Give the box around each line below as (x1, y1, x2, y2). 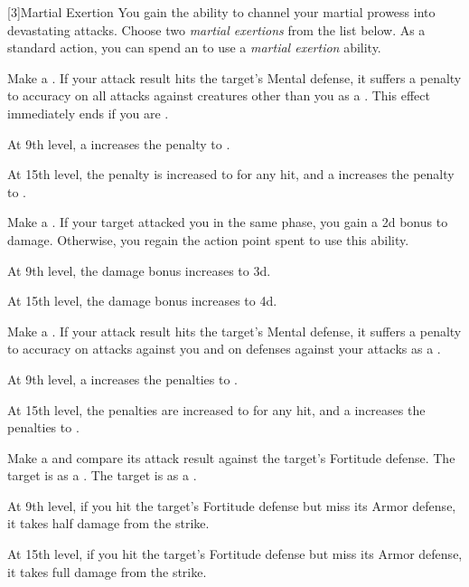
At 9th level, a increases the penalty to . (7, 134, 230, 153)
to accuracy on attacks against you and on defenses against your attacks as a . (7, 339, 441, 358)
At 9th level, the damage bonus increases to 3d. (7, 260, 271, 279)
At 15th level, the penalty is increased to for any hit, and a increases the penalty (7, 165, 455, 184)
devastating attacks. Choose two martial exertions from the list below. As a (7, 20, 426, 39)
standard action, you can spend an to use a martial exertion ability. (7, 38, 381, 57)
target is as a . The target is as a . (7, 466, 197, 485)
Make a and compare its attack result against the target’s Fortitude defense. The (7, 448, 455, 467)
